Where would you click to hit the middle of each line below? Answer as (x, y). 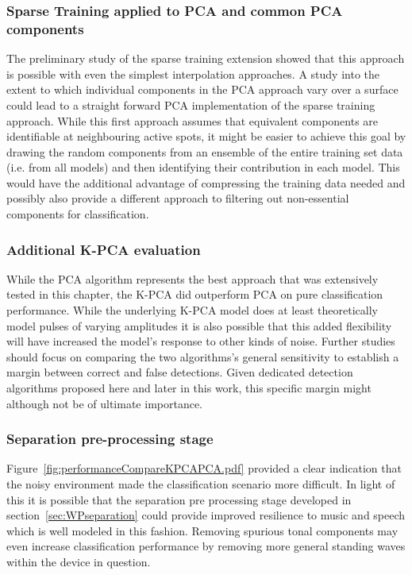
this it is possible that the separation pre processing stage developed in (179, 499)
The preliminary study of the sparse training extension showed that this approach (206, 58)
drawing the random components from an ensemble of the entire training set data (205, 151)
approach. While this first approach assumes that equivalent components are (193, 120)
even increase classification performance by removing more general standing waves (206, 546)
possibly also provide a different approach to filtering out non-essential (178, 198)
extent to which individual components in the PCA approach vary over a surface (202, 89)
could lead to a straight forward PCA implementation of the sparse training (191, 104)
